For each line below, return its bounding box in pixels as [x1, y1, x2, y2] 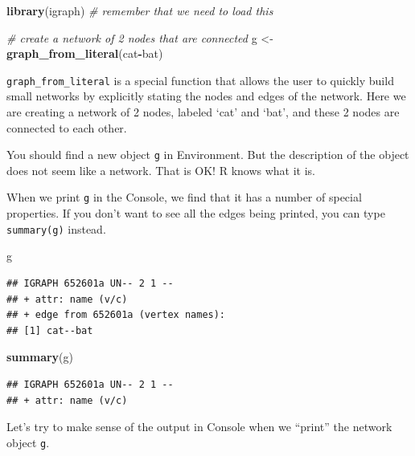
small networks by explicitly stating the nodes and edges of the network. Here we [6, 88, 406, 104]
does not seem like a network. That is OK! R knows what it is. [6, 161, 316, 178]
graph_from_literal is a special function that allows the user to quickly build [6, 71, 394, 88]
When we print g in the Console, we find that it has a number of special [6, 189, 362, 206]
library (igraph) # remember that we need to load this [6, 2, 273, 18]
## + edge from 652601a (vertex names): [6, 309, 226, 321]
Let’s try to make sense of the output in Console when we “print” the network [6, 418, 392, 435]
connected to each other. [6, 119, 127, 136]
